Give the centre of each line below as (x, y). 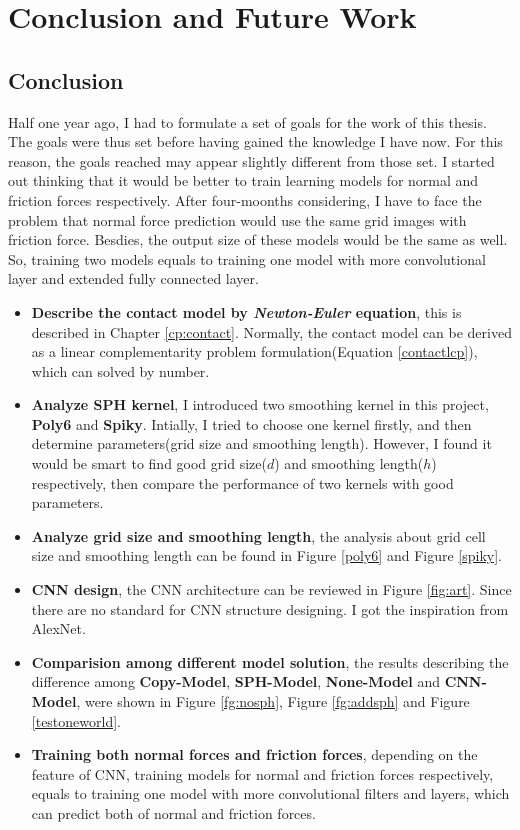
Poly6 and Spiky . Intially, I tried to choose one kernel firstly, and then (251, 423)
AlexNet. (58, 628)
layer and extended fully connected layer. (133, 278)
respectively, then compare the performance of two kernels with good (242, 482)
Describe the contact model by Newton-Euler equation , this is (246, 311)
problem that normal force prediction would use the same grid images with (237, 219)
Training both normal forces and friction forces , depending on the (254, 754)
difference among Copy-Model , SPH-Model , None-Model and (235, 681)
